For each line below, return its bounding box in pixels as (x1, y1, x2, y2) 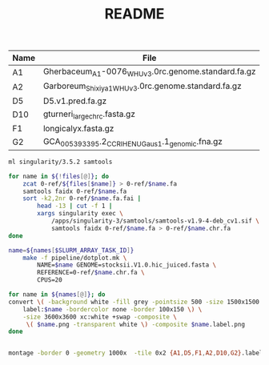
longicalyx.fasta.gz (42, 122, 114, 134)
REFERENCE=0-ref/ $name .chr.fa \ (37, 269, 146, 277)
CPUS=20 (37, 276, 62, 284)
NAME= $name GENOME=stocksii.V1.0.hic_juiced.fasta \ (37, 261, 217, 269)
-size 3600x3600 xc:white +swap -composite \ (22, 313, 178, 321)
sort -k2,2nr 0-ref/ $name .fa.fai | (22, 195, 142, 203)
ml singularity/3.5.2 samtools (8, 158, 113, 166)
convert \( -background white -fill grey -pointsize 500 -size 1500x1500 (8, 298, 260, 306)
